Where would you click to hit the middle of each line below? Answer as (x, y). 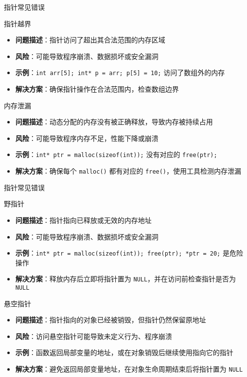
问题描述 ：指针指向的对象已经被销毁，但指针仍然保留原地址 (111, 320)
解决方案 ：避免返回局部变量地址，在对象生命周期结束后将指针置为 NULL (129, 369)
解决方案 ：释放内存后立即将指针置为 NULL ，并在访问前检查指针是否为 (126, 279)
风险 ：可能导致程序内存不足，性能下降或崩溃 (87, 138)
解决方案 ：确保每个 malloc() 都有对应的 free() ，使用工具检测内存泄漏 (128, 171)
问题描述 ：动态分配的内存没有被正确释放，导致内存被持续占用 (114, 122)
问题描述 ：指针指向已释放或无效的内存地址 (83, 220)
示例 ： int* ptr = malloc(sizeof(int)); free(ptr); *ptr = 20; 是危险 (129, 253)
